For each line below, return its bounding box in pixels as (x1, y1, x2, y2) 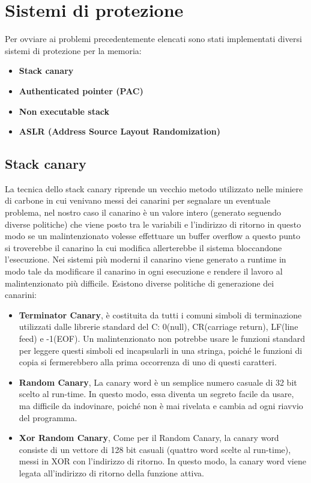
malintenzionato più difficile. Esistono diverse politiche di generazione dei (5, 276, 274, 289)
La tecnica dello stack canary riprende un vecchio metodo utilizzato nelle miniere (5, 182, 303, 195)
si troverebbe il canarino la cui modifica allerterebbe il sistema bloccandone (5, 241, 282, 254)
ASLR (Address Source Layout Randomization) (19, 125, 220, 138)
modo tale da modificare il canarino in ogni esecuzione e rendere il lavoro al (5, 265, 283, 278)
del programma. (19, 411, 77, 424)
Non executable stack (19, 105, 109, 117)
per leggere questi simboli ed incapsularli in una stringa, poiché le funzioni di (19, 344, 303, 356)
